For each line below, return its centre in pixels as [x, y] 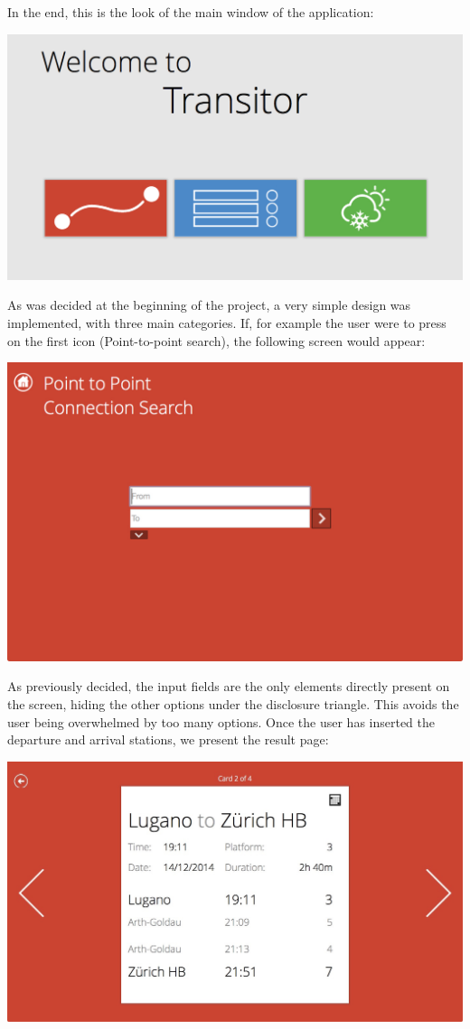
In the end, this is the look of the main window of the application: [191, 12]
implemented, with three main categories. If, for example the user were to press [227, 322]
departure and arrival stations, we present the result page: [168, 739]
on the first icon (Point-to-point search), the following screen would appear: [216, 340]
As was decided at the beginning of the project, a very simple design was [209, 305]
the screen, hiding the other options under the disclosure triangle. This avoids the [233, 704]
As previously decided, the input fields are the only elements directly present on [229, 686]
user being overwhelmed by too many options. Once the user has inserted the [221, 721]
